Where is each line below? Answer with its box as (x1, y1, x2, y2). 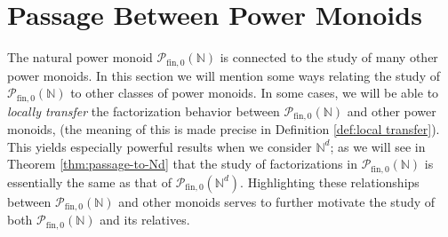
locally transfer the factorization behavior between (7, 101, 280, 120)
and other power (347, 101, 436, 120)
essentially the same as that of (7, 172, 172, 191)
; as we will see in (330, 137, 426, 155)
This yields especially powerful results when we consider (7, 137, 312, 155)
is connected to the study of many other (220, 48, 438, 67)
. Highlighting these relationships (240, 172, 420, 191)
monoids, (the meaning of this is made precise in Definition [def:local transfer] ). (7, 120, 440, 138)
